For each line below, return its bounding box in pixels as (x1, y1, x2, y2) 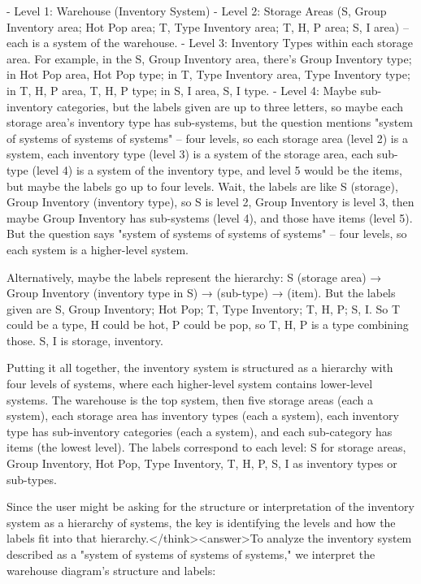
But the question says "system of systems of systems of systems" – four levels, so (7, 225, 407, 242)
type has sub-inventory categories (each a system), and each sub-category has (7, 422, 393, 439)
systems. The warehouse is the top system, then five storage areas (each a (7, 391, 374, 408)
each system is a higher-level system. (7, 240, 189, 257)
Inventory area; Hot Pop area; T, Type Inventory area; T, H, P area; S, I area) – (7, 18, 409, 35)
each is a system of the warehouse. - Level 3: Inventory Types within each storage (7, 34, 414, 51)
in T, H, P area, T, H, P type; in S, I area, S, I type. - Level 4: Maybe (7, 81, 357, 98)
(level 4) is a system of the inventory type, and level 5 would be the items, (32, 161, 402, 178)
